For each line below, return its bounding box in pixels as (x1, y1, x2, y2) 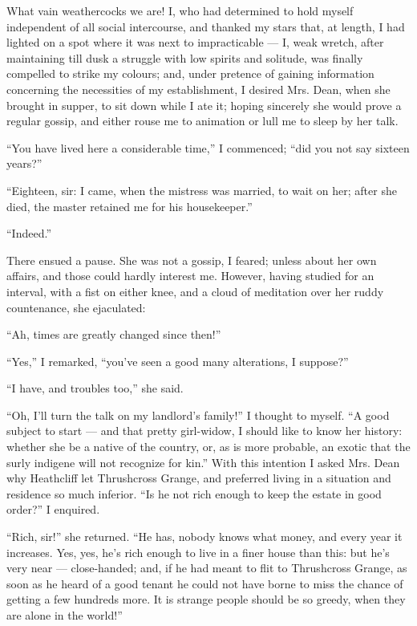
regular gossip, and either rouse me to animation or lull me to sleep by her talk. (6, 112, 399, 129)
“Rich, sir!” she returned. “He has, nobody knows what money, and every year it (6, 528, 403, 545)
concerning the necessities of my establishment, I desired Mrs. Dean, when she (6, 80, 391, 97)
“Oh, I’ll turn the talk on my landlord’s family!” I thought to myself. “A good (6, 406, 390, 423)
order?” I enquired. (6, 501, 100, 518)
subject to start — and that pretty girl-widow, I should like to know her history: (6, 422, 403, 439)
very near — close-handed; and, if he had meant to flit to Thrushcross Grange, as (6, 559, 407, 576)
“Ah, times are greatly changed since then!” (6, 326, 221, 343)
